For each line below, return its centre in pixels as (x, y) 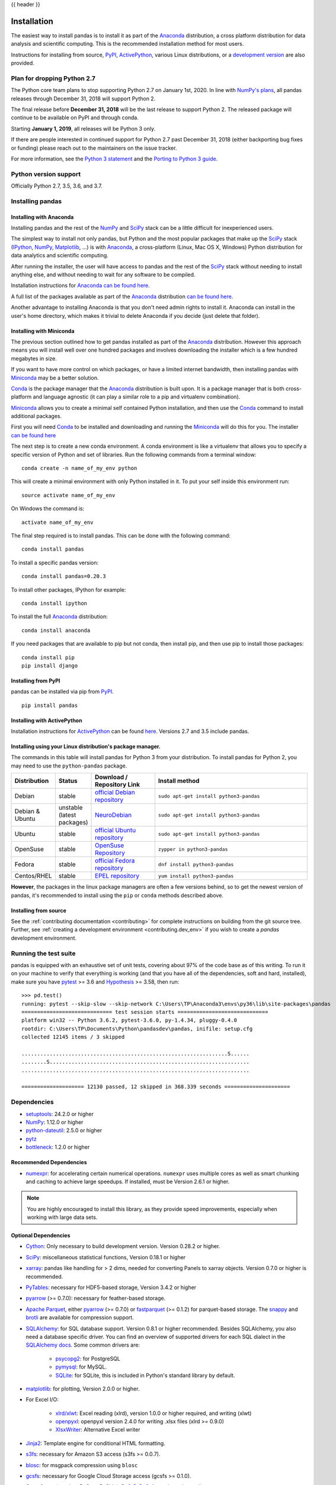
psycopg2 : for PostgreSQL (88, 1358)
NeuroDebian (113, 815)
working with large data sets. (62, 1217)
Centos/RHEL (33, 876)
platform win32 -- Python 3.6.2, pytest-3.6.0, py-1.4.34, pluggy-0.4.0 (129, 1020)
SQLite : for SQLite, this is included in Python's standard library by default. (145, 1375)
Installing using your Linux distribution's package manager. (86, 747)
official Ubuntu (116, 830)
